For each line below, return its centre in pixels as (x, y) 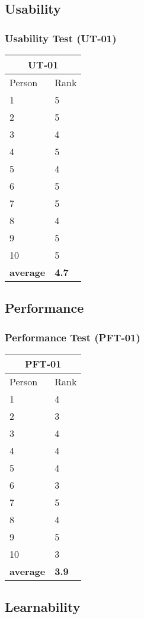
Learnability (43, 607)
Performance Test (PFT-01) (73, 337)
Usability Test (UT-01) (61, 38)
